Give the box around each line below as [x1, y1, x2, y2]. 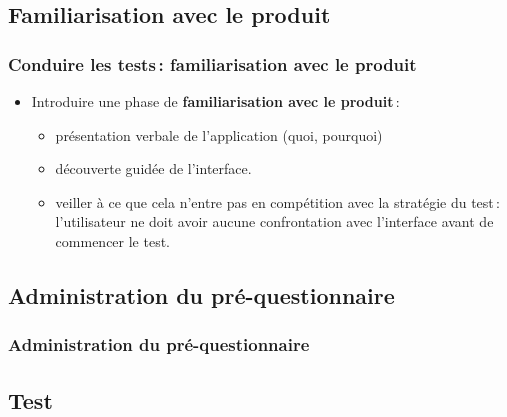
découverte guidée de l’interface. [55, 158, 252, 179]
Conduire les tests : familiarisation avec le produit [8, 51, 417, 76]
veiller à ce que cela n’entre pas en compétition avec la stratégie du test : [55, 191, 500, 212]
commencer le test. [55, 230, 171, 251]
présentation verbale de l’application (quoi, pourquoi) [55, 124, 383, 145]
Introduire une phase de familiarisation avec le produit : [31, 91, 400, 111]
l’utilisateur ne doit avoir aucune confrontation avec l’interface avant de [55, 211, 494, 232]
